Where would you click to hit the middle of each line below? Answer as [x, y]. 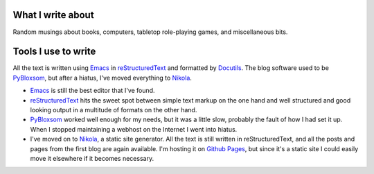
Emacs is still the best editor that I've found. [92, 91]
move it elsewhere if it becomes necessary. [92, 158]
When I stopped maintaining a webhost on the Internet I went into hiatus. [134, 129]
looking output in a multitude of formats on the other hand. [114, 110]
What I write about [53, 15]
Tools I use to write [54, 52]
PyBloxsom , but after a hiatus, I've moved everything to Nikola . [102, 78]
